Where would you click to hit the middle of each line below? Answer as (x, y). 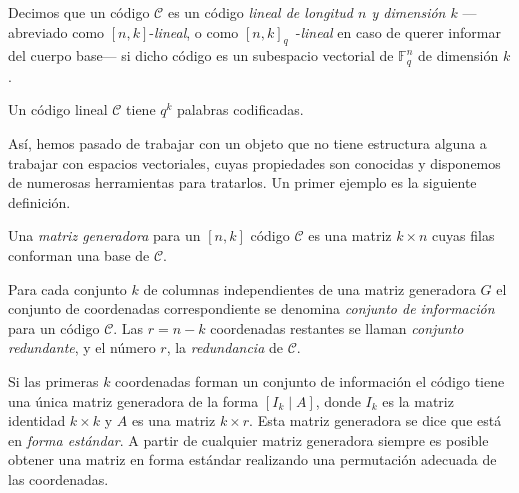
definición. (39, 201)
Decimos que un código (79, 12)
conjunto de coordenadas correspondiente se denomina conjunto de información (251, 308)
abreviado (38, 31)
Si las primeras (53, 380)
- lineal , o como (194, 31)
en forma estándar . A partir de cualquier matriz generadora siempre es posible (248, 439)
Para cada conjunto (67, 288)
